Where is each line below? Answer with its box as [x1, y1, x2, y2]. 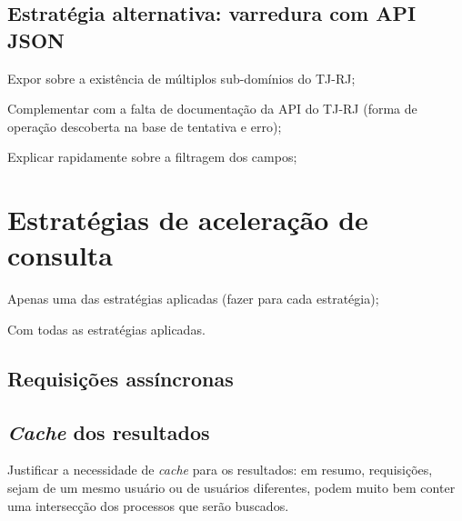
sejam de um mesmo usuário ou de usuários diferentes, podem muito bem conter [7, 478, 456, 497]
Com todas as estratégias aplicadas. [7, 319, 206, 338]
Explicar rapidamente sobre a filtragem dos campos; [7, 147, 297, 166]
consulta [7, 236, 114, 274]
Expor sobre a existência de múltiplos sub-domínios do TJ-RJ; [7, 68, 356, 87]
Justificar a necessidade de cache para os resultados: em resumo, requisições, [7, 460, 433, 479]
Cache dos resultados [7, 417, 210, 446]
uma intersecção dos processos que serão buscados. [7, 496, 289, 515]
